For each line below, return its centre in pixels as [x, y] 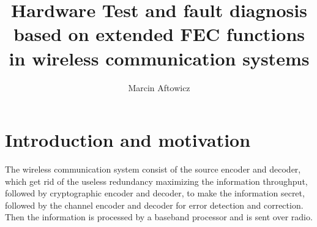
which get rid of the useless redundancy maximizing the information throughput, [156, 181]
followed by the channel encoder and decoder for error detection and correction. [154, 205]
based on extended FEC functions [159, 34]
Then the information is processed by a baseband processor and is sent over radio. [159, 217]
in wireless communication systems [159, 58]
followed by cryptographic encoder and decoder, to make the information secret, [155, 193]
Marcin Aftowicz [159, 87]
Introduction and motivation [128, 140]
